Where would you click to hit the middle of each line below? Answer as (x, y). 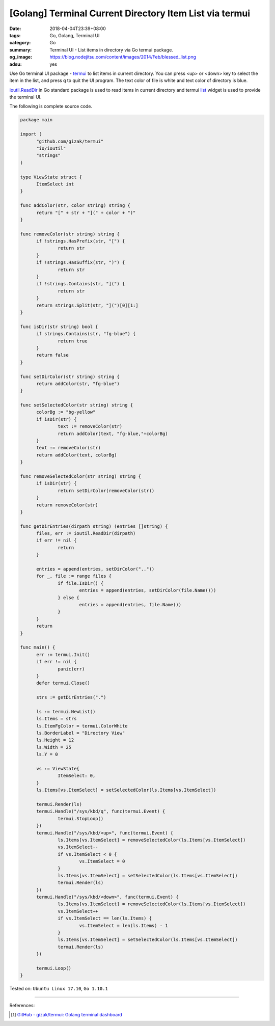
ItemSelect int (55, 184)
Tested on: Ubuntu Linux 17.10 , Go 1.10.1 (59, 989)
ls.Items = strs (57, 719)
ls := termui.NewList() (66, 711)
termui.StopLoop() (81, 818)
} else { (69, 598)
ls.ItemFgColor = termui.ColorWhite (82, 726)
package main (36, 120)
